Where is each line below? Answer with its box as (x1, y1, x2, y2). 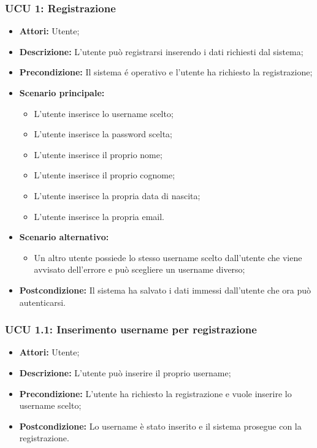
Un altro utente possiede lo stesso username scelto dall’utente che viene (34, 251, 302, 264)
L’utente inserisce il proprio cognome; (34, 169, 175, 181)
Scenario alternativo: (19, 230, 109, 243)
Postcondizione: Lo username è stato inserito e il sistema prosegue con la (19, 419, 302, 432)
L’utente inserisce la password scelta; (34, 127, 172, 140)
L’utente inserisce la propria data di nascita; (34, 189, 201, 202)
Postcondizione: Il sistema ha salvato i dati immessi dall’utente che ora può (19, 283, 311, 296)
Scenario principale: (19, 86, 105, 99)
